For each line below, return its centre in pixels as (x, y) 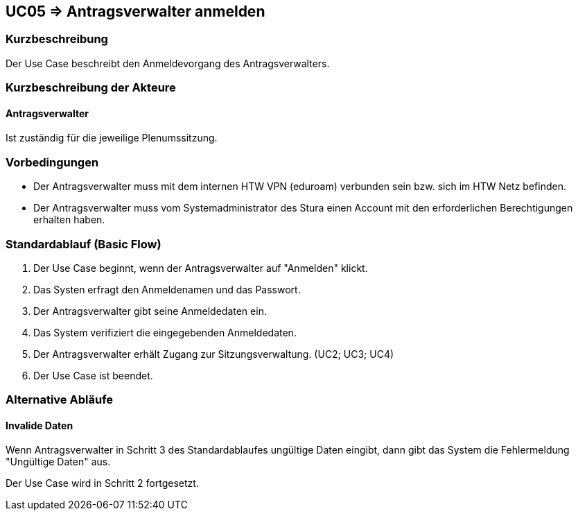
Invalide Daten (40, 425)
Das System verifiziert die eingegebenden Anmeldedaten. (165, 332)
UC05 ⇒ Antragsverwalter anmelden (135, 11)
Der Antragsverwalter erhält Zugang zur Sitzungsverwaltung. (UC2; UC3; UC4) (214, 354)
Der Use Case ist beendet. (93, 375)
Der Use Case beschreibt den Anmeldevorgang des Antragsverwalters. (168, 63)
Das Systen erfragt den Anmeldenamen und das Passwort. (167, 289)
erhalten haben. (69, 220)
